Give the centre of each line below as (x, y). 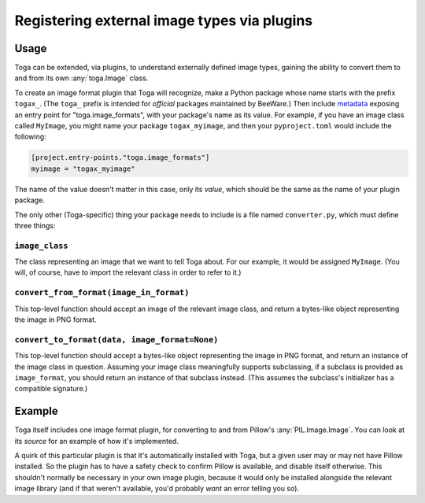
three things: (35, 225)
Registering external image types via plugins (164, 20)
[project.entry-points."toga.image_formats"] (120, 158)
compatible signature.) (51, 389)
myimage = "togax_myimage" (83, 168)
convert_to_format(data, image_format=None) (116, 340)
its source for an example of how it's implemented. (96, 441)
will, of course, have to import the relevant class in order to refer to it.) (128, 272)
